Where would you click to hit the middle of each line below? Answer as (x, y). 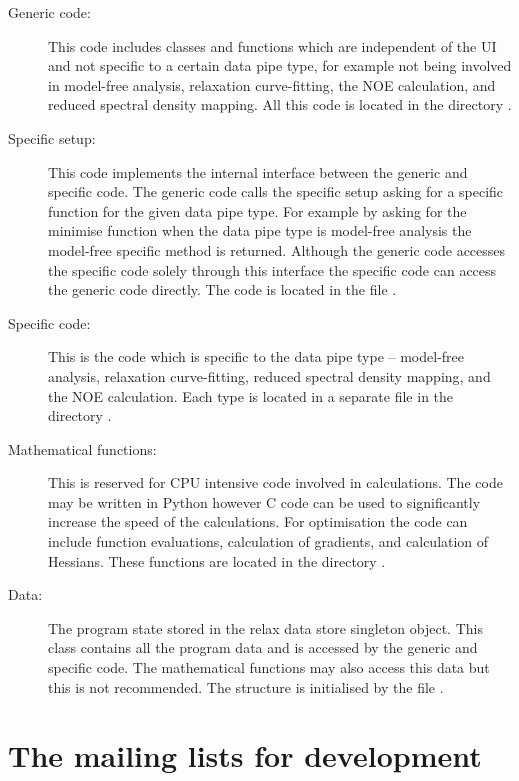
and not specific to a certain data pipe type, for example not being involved (280, 65)
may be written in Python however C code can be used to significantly (264, 501)
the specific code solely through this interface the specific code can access (272, 269)
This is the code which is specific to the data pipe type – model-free (256, 356)
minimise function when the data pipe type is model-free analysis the (260, 230)
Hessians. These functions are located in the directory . (217, 560)
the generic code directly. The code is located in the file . (222, 289)
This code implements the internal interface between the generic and (258, 171)
